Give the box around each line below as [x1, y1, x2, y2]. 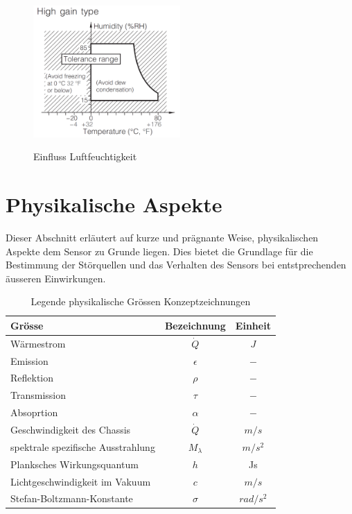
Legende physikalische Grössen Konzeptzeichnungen [30, 294, 251, 309]
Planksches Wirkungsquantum [10, 456, 139, 471]
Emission [10, 353, 49, 368]
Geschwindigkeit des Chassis [10, 422, 131, 436]
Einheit [235, 318, 271, 332]
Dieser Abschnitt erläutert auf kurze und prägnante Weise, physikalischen [6, 230, 319, 244]
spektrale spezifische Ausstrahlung [10, 439, 155, 454]
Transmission [10, 388, 66, 402]
